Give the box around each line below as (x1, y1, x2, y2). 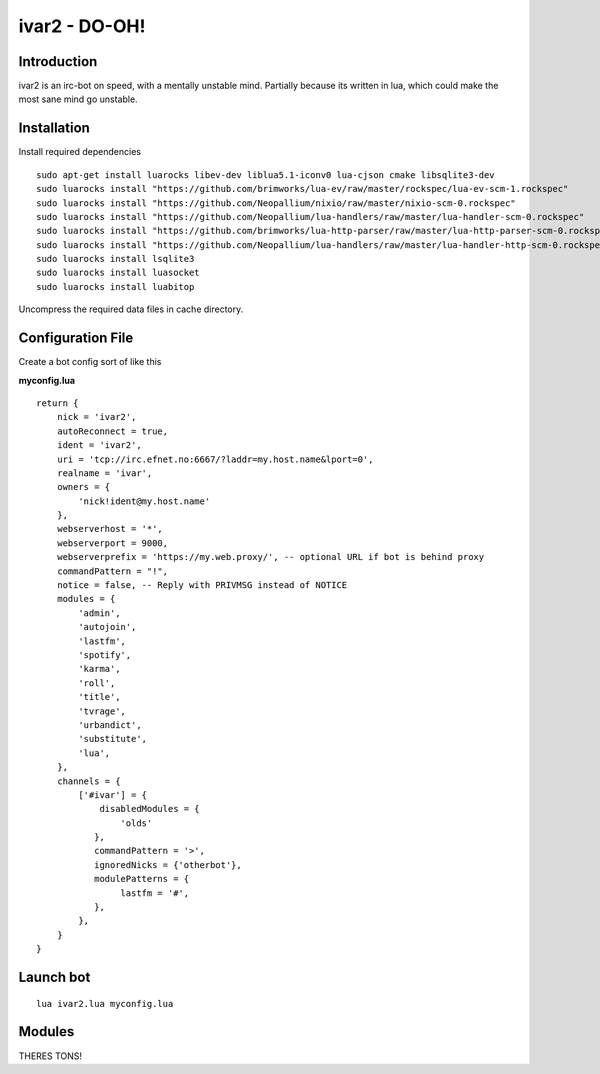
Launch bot (18, 969, 91, 985)
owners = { (56, 481, 111, 493)
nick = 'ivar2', (56, 411, 137, 423)
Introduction (18, 53, 98, 70)
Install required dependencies (18, 146, 142, 158)
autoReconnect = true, (56, 425, 169, 437)
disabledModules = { (99, 803, 200, 815)
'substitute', (78, 733, 148, 745)
